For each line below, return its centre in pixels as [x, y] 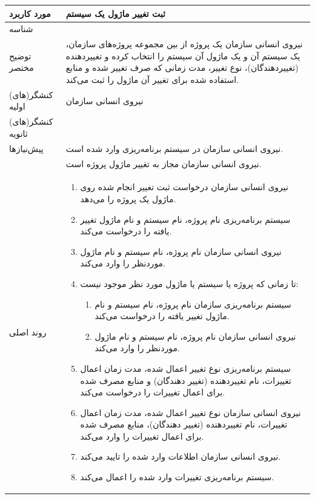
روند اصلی [28, 332]
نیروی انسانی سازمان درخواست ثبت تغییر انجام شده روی [184, 187]
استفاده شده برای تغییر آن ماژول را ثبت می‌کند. [152, 79]
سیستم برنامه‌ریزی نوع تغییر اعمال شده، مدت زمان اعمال [185, 368]
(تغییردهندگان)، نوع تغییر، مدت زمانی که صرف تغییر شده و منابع [182, 68]
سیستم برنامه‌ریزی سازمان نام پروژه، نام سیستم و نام [193, 304]
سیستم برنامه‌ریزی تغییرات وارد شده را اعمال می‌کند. [177, 477]
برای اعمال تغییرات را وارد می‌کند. [142, 436]
